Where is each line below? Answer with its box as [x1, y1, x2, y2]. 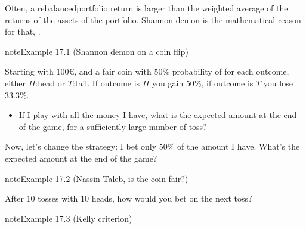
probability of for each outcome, [172, 65, 289, 78]
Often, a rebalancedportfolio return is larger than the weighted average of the [5, 2, 288, 14]
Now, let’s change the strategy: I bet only [5, 140, 157, 153]
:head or [35, 76, 66, 89]
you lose [263, 76, 293, 89]
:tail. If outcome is [73, 76, 140, 89]
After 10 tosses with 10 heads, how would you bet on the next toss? [5, 192, 252, 205]
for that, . [5, 25, 41, 38]
